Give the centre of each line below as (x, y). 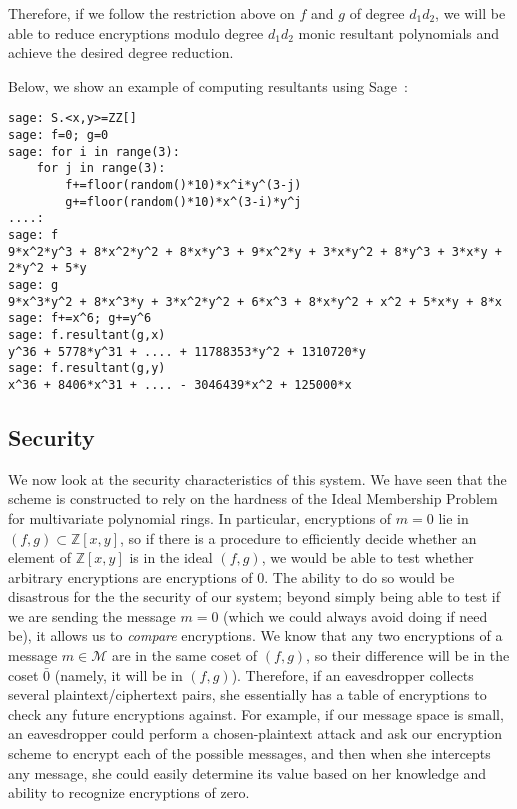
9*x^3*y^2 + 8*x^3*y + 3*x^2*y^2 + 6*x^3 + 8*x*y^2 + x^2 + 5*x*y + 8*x (255, 301)
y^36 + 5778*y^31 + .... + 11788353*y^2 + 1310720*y (187, 351)
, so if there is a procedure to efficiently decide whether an (298, 537)
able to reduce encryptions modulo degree (136, 32)
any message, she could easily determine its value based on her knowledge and (247, 772)
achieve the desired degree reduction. (121, 52)
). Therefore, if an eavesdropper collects (352, 674)
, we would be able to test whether (367, 557)
